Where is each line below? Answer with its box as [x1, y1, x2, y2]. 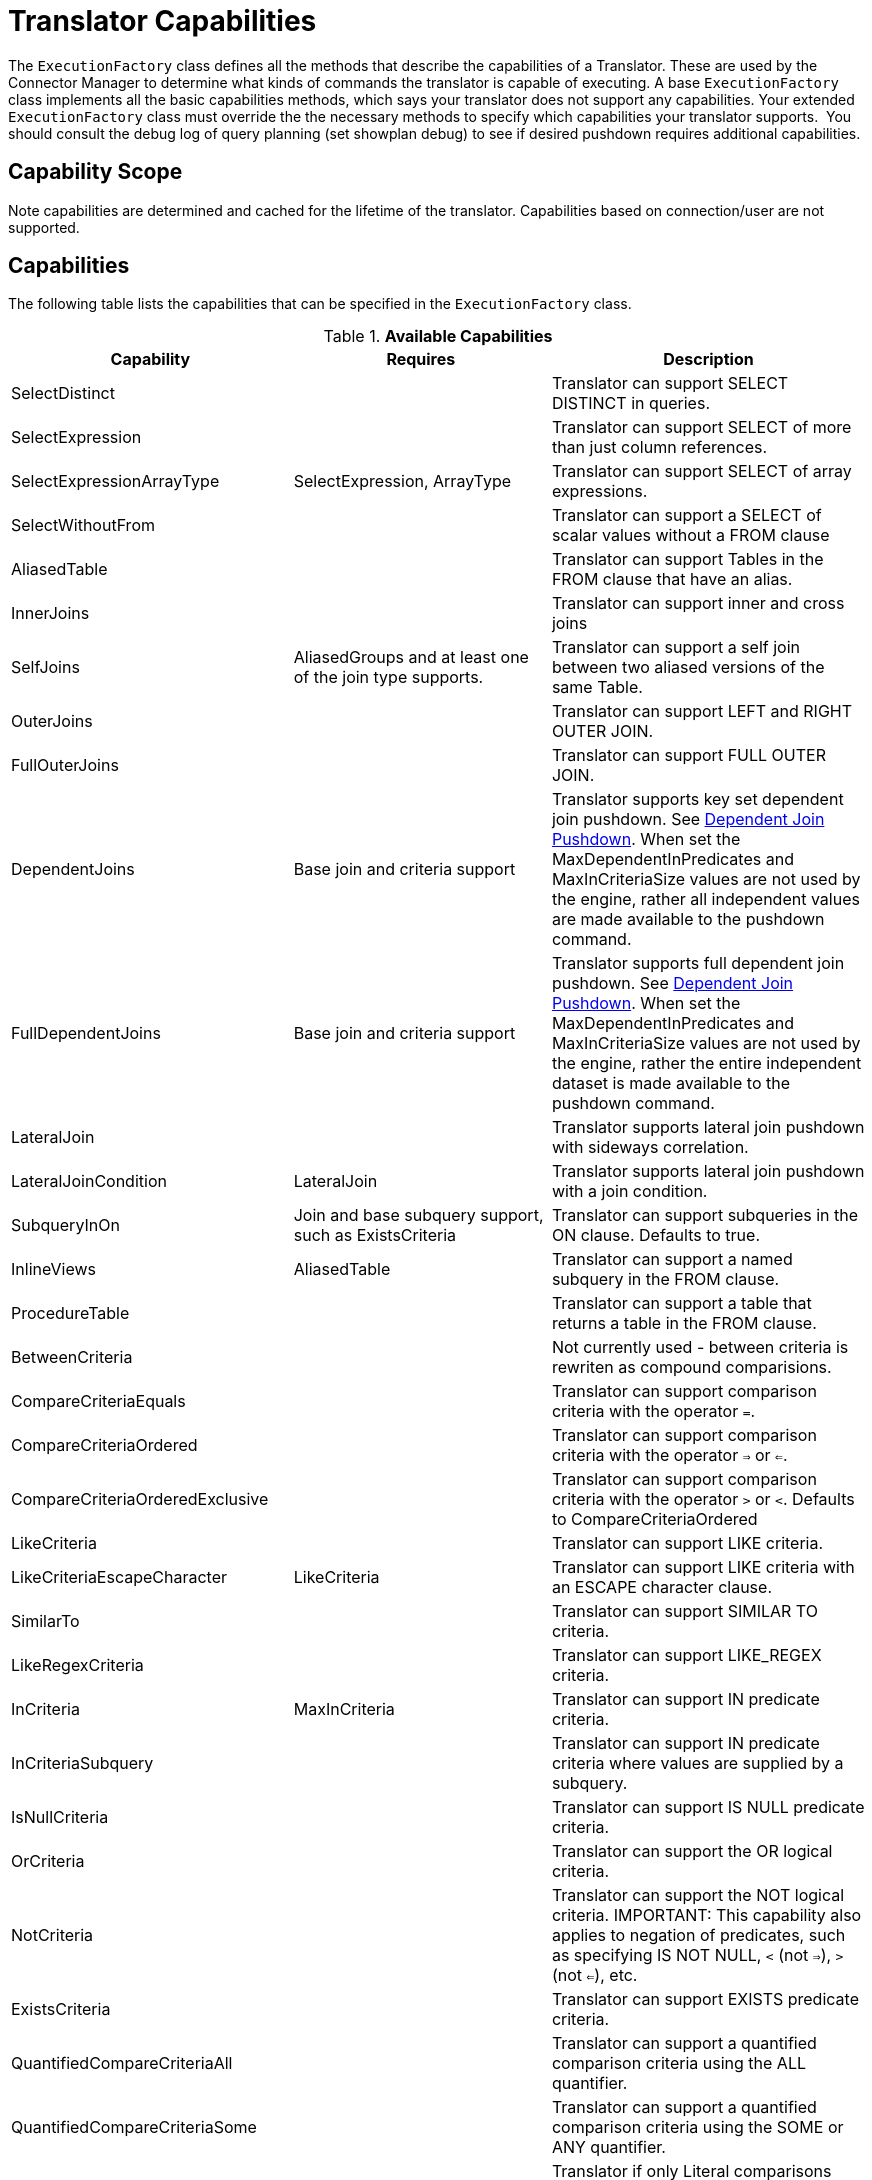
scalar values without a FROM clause [551, 525, 830, 546]
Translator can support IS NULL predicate [551, 1797, 865, 1818]
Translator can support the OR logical [551, 1841, 833, 1862]
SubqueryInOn [11, 1215, 120, 1236]
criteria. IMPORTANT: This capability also [551, 1905, 862, 1926]
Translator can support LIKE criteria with [551, 1557, 855, 1578]
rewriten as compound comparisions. [551, 1357, 832, 1378]
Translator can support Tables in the [551, 549, 824, 570]
